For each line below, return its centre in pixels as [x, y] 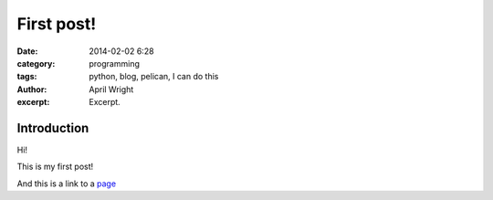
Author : [32, 89]
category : [36, 63]
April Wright [111, 89]
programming [115, 63]
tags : [27, 77]
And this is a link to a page [67, 184]
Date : [27, 51]
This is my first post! [55, 167]
